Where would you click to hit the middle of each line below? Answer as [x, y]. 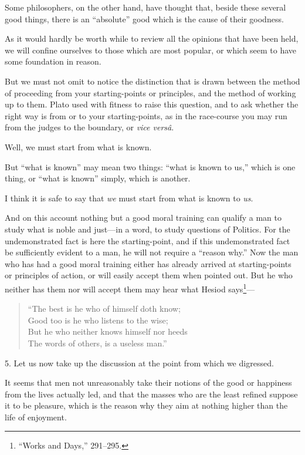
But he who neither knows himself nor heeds [108, 331]
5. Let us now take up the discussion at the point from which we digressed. [139, 363]
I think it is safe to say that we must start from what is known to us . [129, 198]
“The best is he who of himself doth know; [104, 309]
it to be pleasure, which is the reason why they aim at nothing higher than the [146, 405]
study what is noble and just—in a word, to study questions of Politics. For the [148, 229]
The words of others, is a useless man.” [97, 343]
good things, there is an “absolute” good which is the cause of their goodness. [144, 18]
